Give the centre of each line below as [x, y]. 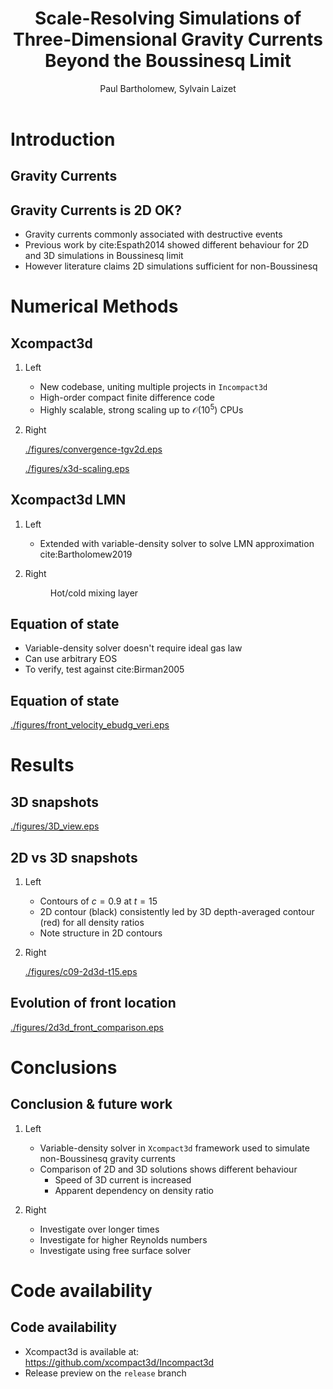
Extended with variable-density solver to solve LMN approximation [177, 543]
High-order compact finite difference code [127, 398]
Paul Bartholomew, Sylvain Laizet [168, 88]
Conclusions [64, 1068]
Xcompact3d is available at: [82, 1351]
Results [42, 765]
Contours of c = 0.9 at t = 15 [98, 901]
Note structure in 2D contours [101, 933]
